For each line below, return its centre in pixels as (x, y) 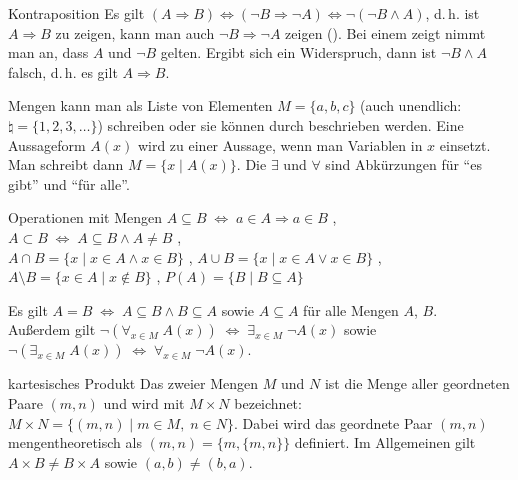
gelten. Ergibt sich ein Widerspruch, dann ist (298, 52)
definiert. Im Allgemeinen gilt (385, 442)
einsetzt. (465, 144)
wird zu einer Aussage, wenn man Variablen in (280, 144)
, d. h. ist (452, 13)
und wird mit (144, 402)
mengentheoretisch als (75, 442)
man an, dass (48, 52)
